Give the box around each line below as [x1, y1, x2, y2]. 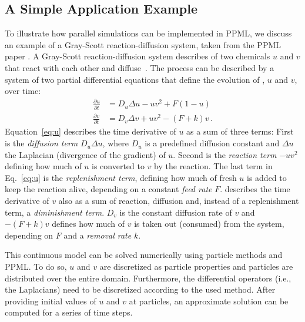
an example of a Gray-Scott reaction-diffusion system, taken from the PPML [5, 38, 281, 51]
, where [102, 137, 129, 149]
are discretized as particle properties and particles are [99, 260, 293, 273]
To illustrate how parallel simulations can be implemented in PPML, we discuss [5, 27, 292, 39]
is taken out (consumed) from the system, [134, 217, 284, 230]
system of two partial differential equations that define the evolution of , [5, 73, 265, 85]
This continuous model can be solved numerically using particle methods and [5, 249, 283, 261]
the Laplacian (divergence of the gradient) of [5, 148, 166, 160]
